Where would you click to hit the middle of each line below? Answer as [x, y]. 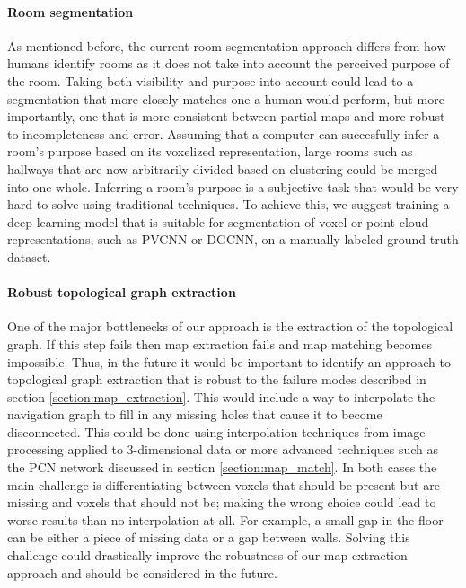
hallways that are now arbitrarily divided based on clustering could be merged [223, 168]
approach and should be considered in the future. [142, 572]
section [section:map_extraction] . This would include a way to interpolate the [221, 396]
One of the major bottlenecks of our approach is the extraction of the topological [230, 326]
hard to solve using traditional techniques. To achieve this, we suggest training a [229, 204]
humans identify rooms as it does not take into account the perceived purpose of [229, 63]
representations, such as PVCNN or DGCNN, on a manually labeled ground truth [233, 239]
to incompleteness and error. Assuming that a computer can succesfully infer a [224, 133]
